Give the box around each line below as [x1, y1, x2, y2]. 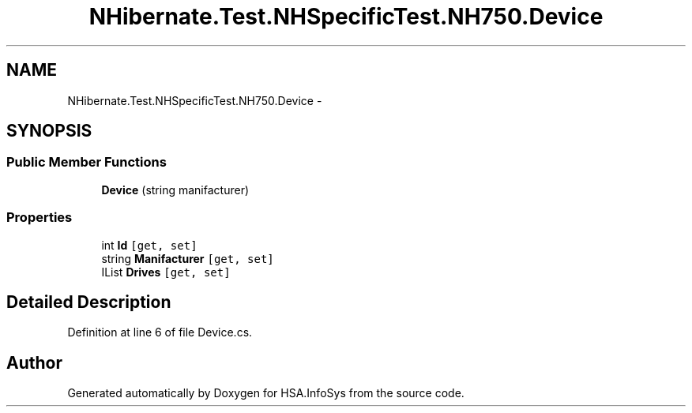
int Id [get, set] [101, 238, 197, 252]
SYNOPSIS [6, 121, 92, 141]
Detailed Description [6, 291, 171, 312]
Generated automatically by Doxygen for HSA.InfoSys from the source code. [67, 386, 464, 400]
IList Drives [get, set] [101, 265, 231, 279]
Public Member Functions [6, 154, 167, 171]
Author [6, 352, 62, 373]
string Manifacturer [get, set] [101, 251, 274, 265]
